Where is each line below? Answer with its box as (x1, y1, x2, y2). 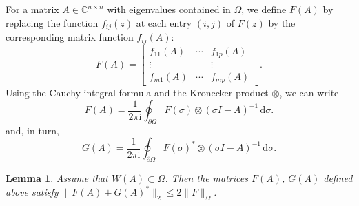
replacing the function (6, 15, 99, 30)
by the (268, 15, 296, 30)
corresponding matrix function (6, 30, 134, 44)
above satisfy (6, 185, 59, 199)
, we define (241, 2, 287, 16)
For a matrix (6, 2, 59, 16)
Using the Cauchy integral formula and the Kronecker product (6, 85, 269, 99)
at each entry (136, 15, 192, 30)
